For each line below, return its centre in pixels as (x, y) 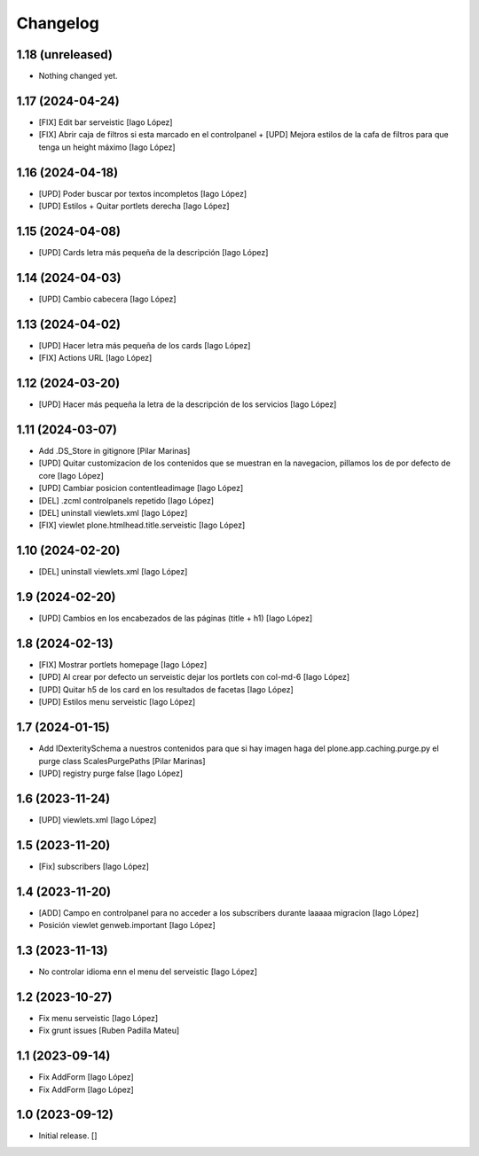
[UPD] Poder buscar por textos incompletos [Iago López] (143, 193)
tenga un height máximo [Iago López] (107, 147)
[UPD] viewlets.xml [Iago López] (98, 819)
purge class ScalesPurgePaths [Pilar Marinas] (122, 761)
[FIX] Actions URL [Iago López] (95, 358)
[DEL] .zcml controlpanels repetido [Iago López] (126, 500)
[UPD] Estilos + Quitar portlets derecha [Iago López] (134, 206)
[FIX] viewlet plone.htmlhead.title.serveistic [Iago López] (142, 525)
